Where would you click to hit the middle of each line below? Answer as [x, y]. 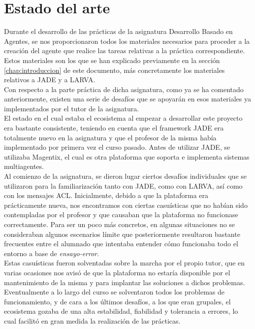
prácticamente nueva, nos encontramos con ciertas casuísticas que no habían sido [126, 205]
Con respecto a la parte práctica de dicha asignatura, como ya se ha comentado [124, 89]
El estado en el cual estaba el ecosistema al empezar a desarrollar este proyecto [123, 118]
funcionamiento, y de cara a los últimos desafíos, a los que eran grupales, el [117, 301]
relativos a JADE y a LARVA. [50, 80]
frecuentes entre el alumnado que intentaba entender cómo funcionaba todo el [121, 244]
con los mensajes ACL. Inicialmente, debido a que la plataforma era [106, 195]
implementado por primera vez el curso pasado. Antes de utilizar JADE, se [117, 147]
